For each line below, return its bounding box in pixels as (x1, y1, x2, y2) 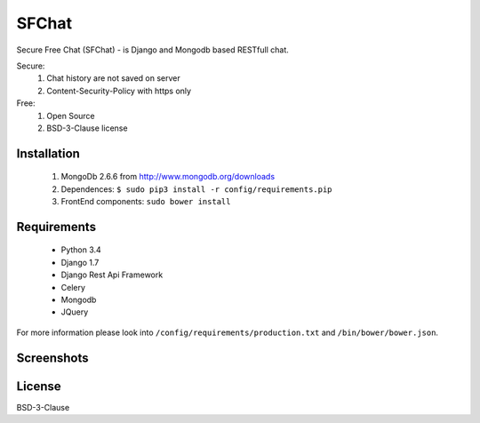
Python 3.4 (60, 244, 101, 255)
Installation (16, 146, 80, 161)
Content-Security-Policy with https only (46, 85, 191, 96)
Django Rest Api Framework (60, 269, 164, 280)
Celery (60, 282, 86, 292)
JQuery (60, 307, 89, 317)
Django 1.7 (60, 257, 100, 267)
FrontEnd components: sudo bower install (60, 196, 231, 207)
